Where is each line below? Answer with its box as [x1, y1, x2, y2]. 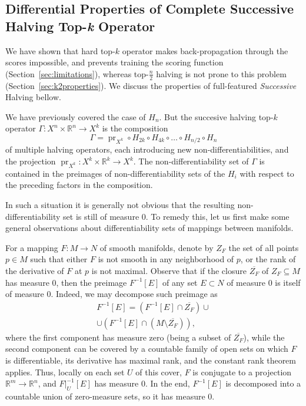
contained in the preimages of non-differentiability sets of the [5, 167, 225, 179]
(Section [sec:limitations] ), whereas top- [5, 67, 149, 80]
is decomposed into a [225, 377, 301, 390]
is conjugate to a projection [192, 365, 292, 378]
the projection [5, 155, 56, 167]
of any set [162, 276, 198, 288]
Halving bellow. [5, 91, 61, 103]
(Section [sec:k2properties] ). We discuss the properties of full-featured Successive [5, 79, 297, 91]
